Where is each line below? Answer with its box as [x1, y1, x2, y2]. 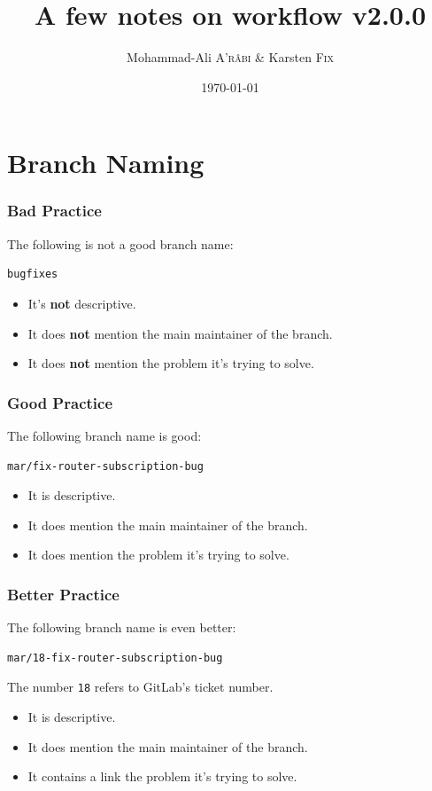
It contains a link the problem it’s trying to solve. [27, 767, 297, 786]
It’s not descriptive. [27, 294, 136, 312]
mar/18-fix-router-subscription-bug [7, 651, 223, 664]
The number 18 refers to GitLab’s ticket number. [7, 677, 274, 696]
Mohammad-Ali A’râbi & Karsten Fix [127, 48, 334, 67]
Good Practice [7, 391, 112, 413]
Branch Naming [7, 145, 204, 181]
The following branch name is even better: [7, 618, 236, 637]
